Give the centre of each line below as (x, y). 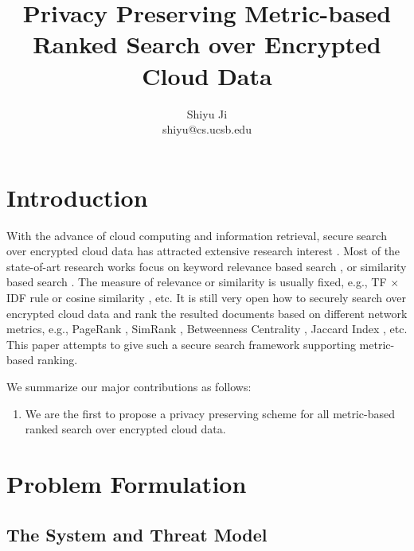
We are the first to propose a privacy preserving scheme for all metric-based (210, 413)
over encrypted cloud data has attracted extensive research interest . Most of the (203, 251)
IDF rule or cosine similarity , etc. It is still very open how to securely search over (206, 297)
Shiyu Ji (207, 113)
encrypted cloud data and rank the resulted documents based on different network (207, 313)
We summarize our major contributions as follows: (129, 386)
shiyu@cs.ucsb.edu (207, 129)
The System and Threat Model (137, 534)
